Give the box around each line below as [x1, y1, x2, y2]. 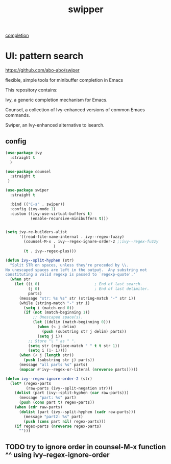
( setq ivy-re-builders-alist [5, 230, 67, 235]
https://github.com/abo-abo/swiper [5, 67, 80, 74]
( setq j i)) [37, 333, 63, 339]
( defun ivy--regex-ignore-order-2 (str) [5, 376, 93, 381]
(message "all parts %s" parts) [18, 362, 88, 368]
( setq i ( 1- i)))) [28, 348, 67, 353]
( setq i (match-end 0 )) [23, 305, 74, 310]
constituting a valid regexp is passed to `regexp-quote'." [5, 272, 136, 277]
